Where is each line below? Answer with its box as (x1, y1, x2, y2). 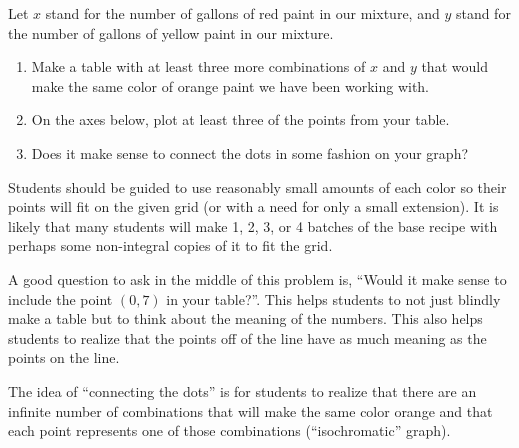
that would (421, 56, 488, 77)
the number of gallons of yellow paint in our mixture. (8, 22, 334, 43)
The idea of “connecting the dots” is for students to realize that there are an (8, 380, 477, 401)
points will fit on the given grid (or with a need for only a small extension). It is (8, 196, 499, 217)
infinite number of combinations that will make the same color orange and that (8, 400, 493, 421)
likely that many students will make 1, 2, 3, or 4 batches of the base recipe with (8, 215, 498, 236)
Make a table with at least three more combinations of (31, 56, 366, 77)
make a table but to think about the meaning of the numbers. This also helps (8, 308, 483, 329)
